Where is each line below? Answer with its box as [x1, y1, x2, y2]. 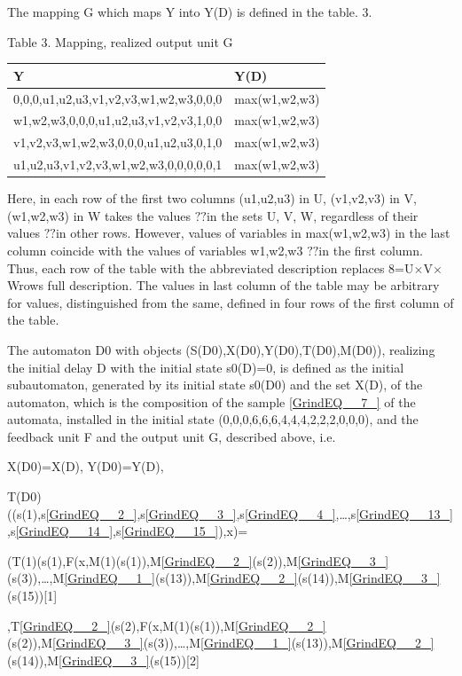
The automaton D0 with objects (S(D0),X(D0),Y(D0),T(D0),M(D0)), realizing [7, 340, 435, 358]
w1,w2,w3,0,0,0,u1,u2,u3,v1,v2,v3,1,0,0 [13, 111, 223, 130]
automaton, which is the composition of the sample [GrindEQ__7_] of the [7, 392, 416, 411]
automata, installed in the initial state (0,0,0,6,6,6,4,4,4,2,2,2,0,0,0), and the [7, 410, 419, 428]
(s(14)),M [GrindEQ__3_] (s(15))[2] [7, 650, 200, 669]
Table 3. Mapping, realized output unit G [7, 32, 233, 51]
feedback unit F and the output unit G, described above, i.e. [7, 427, 336, 445]
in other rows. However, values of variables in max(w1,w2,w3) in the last [55, 224, 450, 242]
